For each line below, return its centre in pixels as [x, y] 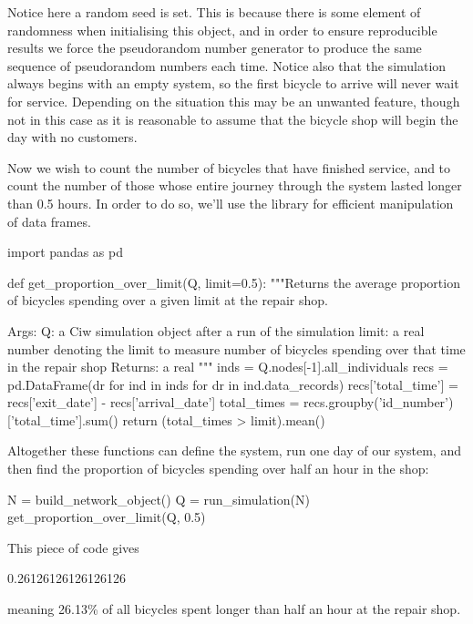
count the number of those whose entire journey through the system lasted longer [235, 185]
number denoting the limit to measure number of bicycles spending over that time [236, 348]
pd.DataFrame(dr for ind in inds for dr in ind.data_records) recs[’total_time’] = [233, 384]
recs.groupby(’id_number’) [379, 402]
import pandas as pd [65, 252]
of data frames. [49, 221]
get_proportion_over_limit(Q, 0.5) [107, 517]
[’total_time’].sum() [63, 419]
